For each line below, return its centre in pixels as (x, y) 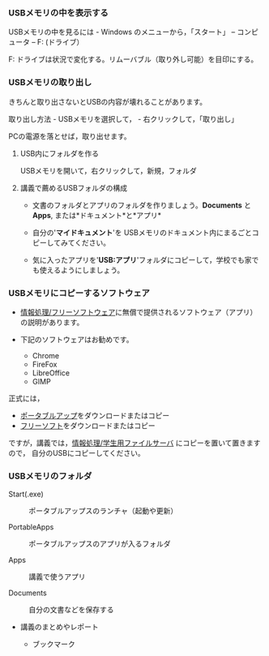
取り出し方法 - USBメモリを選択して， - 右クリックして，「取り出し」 (124, 118)
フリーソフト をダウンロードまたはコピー (88, 425)
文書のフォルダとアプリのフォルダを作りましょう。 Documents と (142, 205)
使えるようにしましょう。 (82, 270)
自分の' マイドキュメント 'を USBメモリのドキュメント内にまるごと (142, 232)
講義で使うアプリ (57, 577)
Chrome (45, 355)
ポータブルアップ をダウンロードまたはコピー (95, 415)
